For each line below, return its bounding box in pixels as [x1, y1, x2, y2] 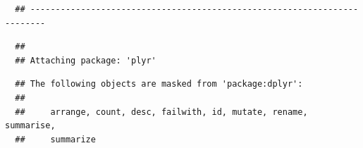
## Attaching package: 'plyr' [15, 55, 156, 66]
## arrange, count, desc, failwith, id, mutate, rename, [15, 106, 308, 117]
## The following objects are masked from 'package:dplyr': [15, 79, 303, 90]
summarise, [5, 121, 56, 131]
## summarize [15, 134, 96, 144]
